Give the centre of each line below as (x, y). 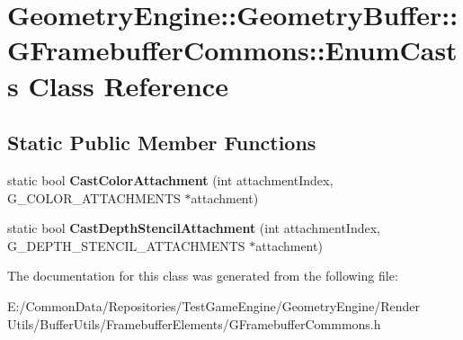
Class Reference (128, 85)
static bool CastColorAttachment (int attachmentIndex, (170, 179)
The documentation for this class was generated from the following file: (203, 276)
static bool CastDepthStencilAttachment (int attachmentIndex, (194, 228)
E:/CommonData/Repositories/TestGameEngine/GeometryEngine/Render (214, 305)
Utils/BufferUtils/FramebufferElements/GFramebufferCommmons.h (194, 323)
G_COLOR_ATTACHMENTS (94, 197)
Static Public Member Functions (162, 143)
